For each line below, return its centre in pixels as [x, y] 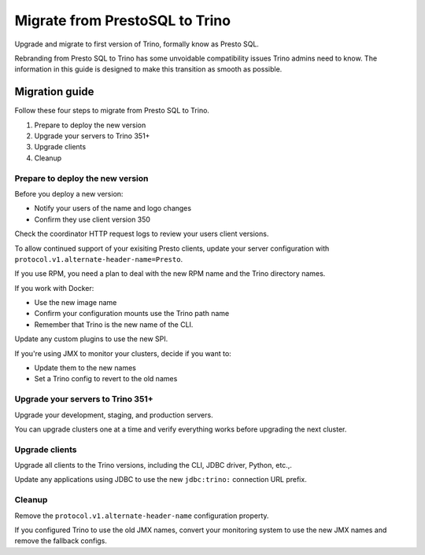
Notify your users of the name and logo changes [113, 208]
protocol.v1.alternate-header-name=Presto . [99, 259]
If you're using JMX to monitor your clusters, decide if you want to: [123, 353]
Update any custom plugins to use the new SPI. [91, 339]
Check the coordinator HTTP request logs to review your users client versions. [142, 234]
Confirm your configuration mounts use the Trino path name [132, 314]
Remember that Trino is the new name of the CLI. [114, 324]
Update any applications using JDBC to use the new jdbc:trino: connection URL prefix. [161, 480]
